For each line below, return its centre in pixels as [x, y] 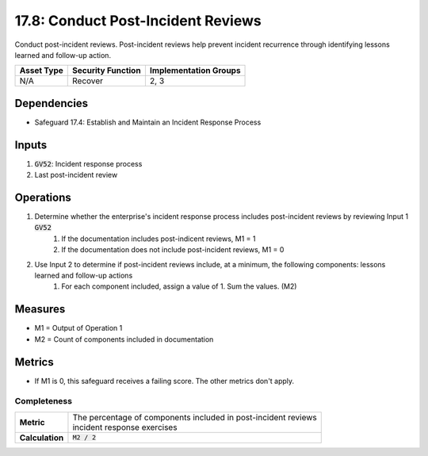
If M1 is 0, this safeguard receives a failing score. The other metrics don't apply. [164, 381]
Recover [88, 81]
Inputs [31, 145]
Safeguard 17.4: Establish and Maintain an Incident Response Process [148, 122]
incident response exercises [125, 427]
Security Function [107, 71]
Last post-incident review [76, 175]
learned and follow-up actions [84, 275]
